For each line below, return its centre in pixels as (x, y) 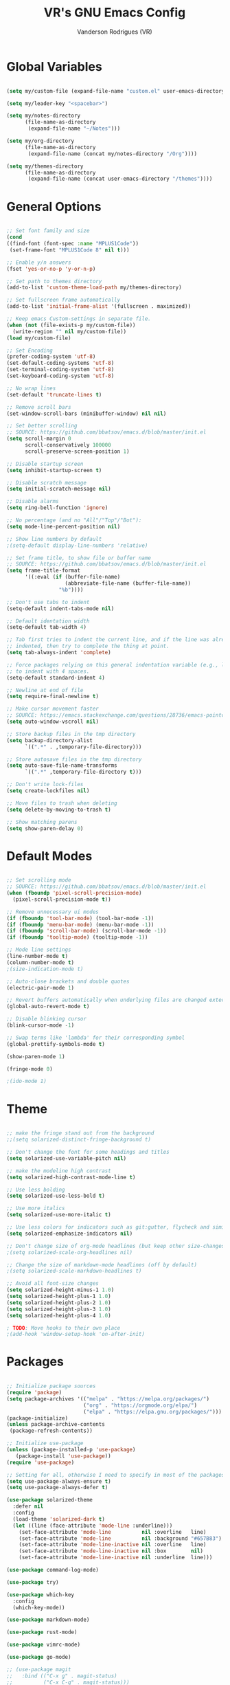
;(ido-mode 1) (27, 1081)
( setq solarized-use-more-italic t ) (59, 1215)
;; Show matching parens (42, 822)
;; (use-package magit (39, 1669)
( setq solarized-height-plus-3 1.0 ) (59, 1309)
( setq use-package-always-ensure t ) (59, 1481)
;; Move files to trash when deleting (62, 803)
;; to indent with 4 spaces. (48, 671)
